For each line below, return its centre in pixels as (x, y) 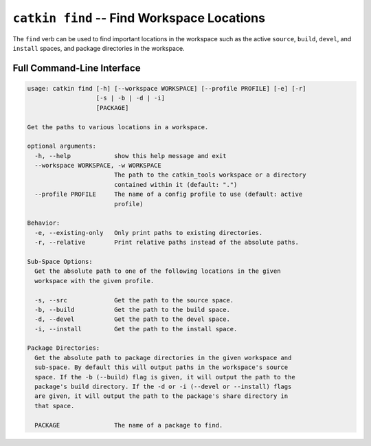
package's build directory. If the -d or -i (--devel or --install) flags (163, 387)
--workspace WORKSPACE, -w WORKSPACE (98, 166)
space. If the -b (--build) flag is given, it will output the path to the (165, 377)
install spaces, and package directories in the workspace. (99, 48)
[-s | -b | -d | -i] (130, 98)
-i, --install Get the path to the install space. (136, 329)
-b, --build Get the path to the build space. (132, 310)
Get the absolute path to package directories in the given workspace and (163, 358)
